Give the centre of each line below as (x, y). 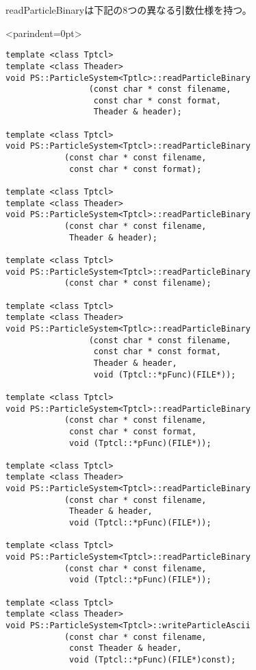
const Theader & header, (126, 648)
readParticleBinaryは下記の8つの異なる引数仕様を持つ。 (129, 10)
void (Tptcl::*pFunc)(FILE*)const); (153, 659)
